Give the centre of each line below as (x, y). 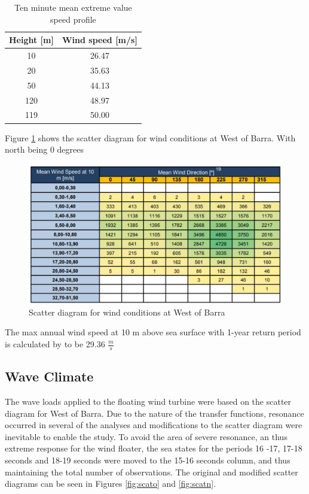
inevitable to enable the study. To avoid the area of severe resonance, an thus (146, 436)
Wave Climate (49, 376)
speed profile (73, 19)
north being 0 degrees (44, 149)
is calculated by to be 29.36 (55, 344)
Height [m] (31, 40)
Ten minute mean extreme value (73, 7)
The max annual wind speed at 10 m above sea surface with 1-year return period (153, 332)
